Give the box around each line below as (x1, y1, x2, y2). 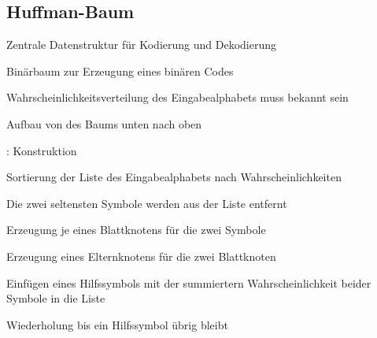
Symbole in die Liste (6, 290, 105, 306)
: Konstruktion (6, 142, 77, 158)
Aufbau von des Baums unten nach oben (6, 115, 202, 132)
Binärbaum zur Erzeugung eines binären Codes (6, 62, 234, 79)
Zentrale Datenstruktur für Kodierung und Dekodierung (6, 36, 276, 53)
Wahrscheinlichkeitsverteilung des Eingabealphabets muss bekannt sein (6, 89, 349, 106)
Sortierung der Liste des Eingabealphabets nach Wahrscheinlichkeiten (6, 169, 342, 185)
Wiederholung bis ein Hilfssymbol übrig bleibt (6, 316, 228, 332)
